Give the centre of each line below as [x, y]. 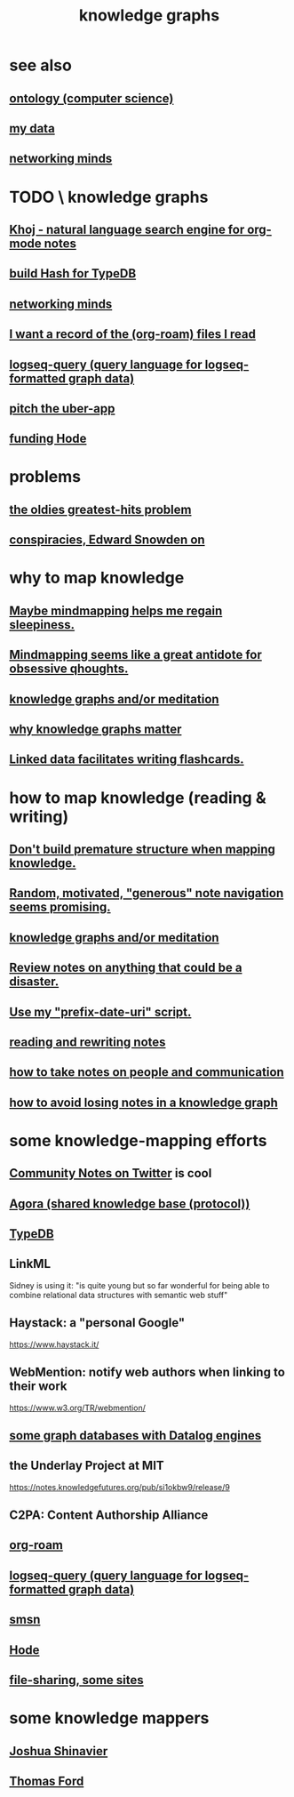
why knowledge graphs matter [95, 729]
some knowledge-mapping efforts [138, 1140]
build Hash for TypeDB [73, 273]
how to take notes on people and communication [147, 1072]
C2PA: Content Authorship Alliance [109, 1516]
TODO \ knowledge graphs [109, 197]
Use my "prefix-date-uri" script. [100, 1011]
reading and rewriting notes [87, 1042]
